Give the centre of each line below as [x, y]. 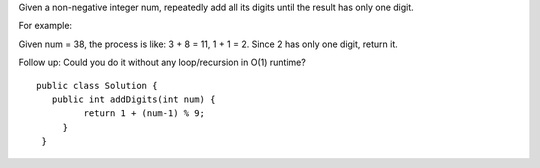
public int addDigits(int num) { [133, 99]
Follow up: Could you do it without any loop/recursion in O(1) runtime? [162, 62]
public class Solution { [97, 85]
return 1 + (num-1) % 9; [144, 113]
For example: [45, 26]
